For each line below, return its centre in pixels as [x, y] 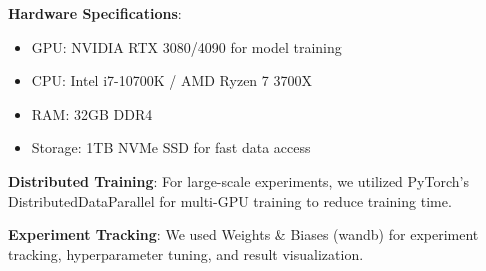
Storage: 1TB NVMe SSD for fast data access [171, 147]
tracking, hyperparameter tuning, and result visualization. [186, 253]
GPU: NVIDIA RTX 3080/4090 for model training [186, 46]
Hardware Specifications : [95, 13]
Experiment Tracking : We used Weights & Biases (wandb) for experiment [243, 234]
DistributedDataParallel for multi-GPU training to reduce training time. [230, 200]
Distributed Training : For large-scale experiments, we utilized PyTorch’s [238, 180]
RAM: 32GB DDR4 [92, 113]
